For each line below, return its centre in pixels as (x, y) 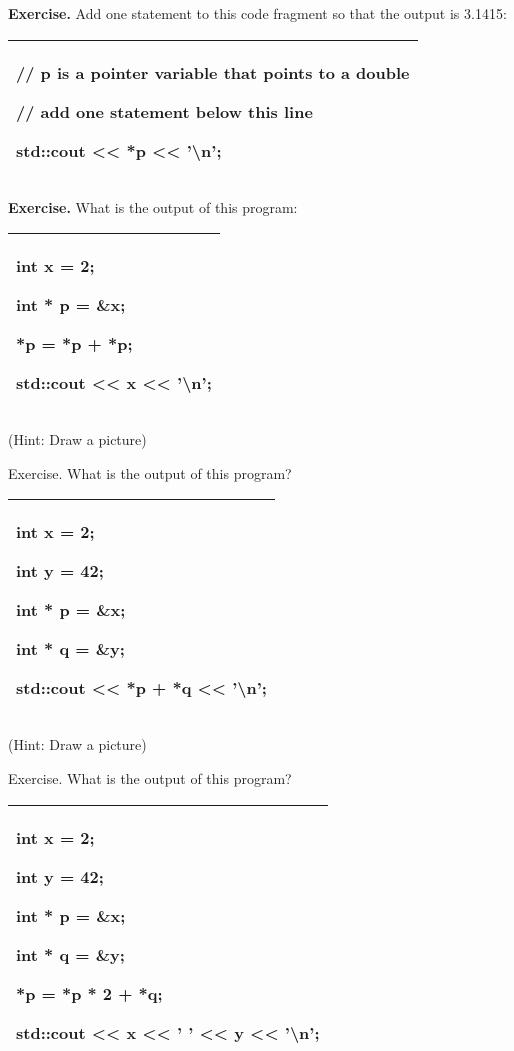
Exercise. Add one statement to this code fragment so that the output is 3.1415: (257, 13)
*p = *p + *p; (74, 344)
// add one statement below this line (164, 111)
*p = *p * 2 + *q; (89, 993)
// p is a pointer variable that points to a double (213, 72)
